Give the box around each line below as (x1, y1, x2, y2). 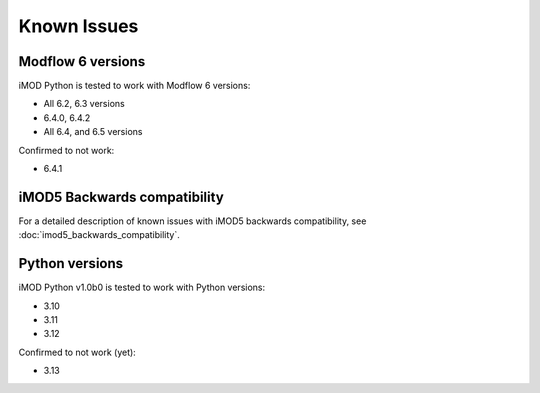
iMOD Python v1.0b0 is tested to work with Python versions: (18, 281, 266, 294)
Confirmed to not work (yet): (18, 346, 137, 358)
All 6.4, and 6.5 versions (43, 126, 143, 138)
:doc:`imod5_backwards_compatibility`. (18, 229, 180, 241)
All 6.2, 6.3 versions (43, 98, 125, 110)
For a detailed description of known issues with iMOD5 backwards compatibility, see (18, 215, 367, 227)
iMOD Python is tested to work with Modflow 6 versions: (18, 80, 251, 92)
